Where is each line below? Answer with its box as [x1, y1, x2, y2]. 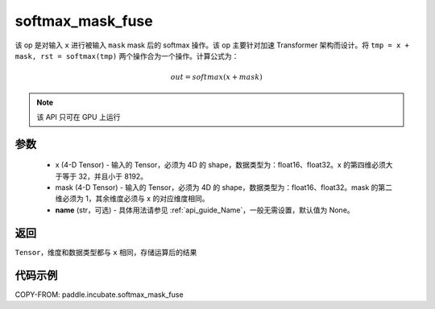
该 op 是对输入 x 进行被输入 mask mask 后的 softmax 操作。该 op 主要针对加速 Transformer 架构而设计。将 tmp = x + [14, 40, 410, 50]
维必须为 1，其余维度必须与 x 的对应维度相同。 [55, 194, 209, 204]
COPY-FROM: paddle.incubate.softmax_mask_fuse [14, 290, 184, 299]
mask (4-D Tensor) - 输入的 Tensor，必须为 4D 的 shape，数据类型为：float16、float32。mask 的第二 [55, 183, 392, 192]
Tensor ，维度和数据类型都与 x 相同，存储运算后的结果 [14, 247, 197, 257]
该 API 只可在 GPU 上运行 [36, 112, 121, 122]
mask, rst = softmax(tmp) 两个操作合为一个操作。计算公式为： [14, 51, 239, 60]
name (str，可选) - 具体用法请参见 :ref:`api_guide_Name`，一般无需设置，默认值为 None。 [55, 205, 354, 215]
